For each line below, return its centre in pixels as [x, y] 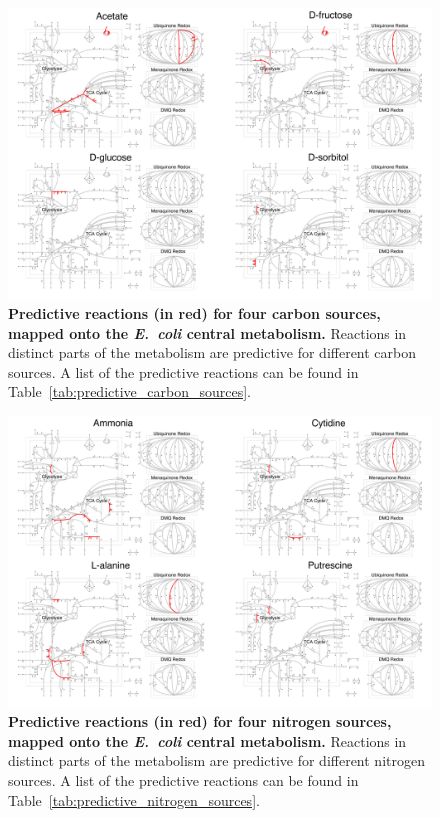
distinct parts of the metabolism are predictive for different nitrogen [216, 760]
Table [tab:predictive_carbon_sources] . [129, 391]
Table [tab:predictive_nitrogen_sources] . [134, 799]
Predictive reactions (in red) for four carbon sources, [194, 313]
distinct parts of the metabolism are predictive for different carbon [212, 352]
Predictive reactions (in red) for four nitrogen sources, [200, 721]
